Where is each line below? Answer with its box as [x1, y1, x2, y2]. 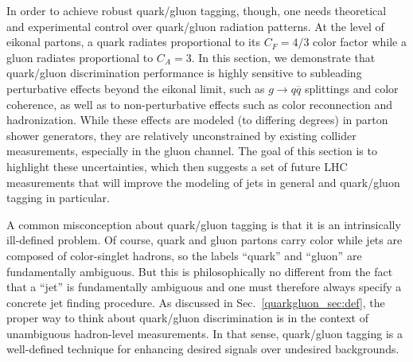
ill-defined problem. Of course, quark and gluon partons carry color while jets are [6, 232, 403, 248]
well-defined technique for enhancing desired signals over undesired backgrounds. [6, 341, 399, 357]
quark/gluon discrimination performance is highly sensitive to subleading [6, 64, 362, 81]
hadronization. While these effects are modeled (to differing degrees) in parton [6, 111, 388, 128]
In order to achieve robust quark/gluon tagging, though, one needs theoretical [6, 2, 387, 18]
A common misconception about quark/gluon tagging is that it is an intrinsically [6, 216, 401, 232]
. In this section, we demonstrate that [191, 49, 376, 65]
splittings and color [304, 80, 399, 96]
